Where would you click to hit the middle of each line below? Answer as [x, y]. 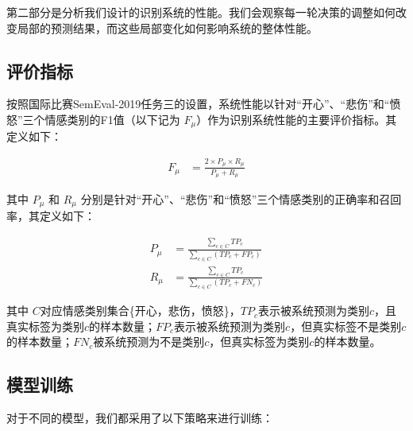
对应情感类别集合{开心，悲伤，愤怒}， [140, 311]
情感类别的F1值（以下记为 [112, 119]
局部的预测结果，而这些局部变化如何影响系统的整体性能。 [167, 27]
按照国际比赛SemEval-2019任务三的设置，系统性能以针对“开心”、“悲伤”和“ [198, 104]
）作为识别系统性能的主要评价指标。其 [297, 119]
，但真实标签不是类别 [346, 326]
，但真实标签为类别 [259, 342]
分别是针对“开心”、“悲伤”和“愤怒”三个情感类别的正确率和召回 [241, 199]
